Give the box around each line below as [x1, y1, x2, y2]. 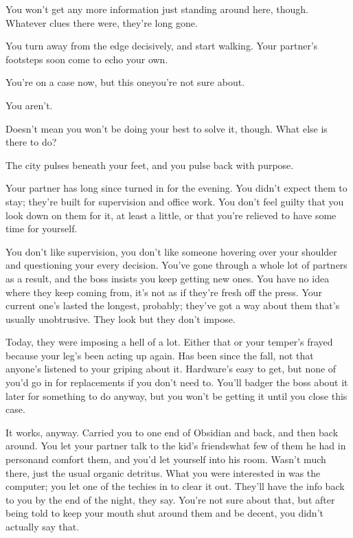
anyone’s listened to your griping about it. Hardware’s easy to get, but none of [5, 361, 337, 376]
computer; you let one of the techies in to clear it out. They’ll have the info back [5, 479, 345, 493]
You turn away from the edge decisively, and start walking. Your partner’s [5, 38, 318, 53]
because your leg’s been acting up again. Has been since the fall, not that [5, 348, 314, 362]
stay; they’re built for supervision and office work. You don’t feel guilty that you [5, 194, 344, 208]
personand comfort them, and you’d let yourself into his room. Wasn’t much [5, 452, 326, 467]
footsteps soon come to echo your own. [5, 52, 168, 66]
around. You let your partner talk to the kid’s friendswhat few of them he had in [5, 438, 346, 453]
